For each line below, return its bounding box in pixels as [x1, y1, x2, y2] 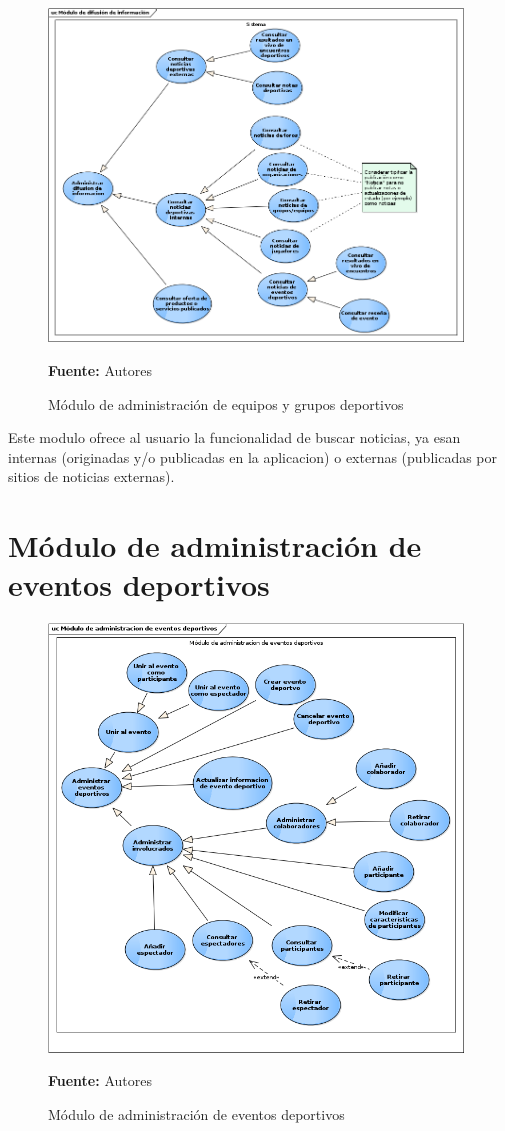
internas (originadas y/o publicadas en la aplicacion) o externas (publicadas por [8, 446, 498, 467]
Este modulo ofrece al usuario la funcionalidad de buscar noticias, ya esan [8, 427, 461, 448]
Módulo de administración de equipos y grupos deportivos [48, 393, 404, 414]
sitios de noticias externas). [8, 466, 175, 487]
